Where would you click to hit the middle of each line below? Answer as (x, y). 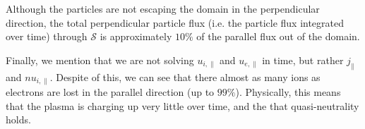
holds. (18, 119)
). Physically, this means (288, 92)
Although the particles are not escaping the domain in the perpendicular (163, 8)
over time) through (47, 36)
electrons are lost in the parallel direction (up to (110, 92)
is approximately (136, 36)
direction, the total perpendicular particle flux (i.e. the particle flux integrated (175, 22)
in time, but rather (303, 60)
